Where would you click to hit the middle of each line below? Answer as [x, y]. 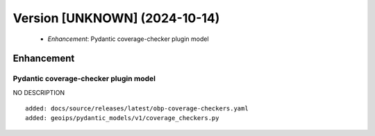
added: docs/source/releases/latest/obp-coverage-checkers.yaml [137, 109]
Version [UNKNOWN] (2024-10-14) [116, 18]
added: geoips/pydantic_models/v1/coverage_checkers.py [122, 118]
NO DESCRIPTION [39, 92]
